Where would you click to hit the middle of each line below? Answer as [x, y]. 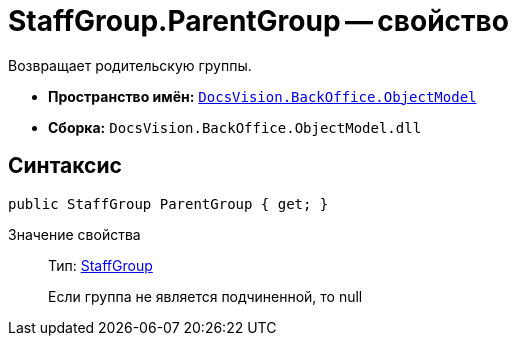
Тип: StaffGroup [100, 265]
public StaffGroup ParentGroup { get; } [168, 203]
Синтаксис [65, 166]
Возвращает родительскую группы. [130, 65]
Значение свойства [74, 234]
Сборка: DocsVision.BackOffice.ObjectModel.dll [235, 127]
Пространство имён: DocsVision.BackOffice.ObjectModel [262, 96]
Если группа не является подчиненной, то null [205, 296]
